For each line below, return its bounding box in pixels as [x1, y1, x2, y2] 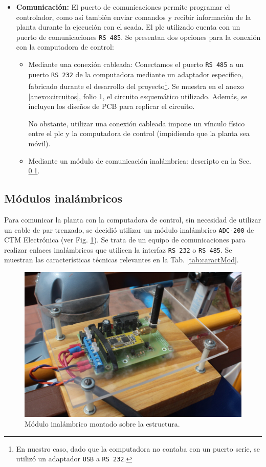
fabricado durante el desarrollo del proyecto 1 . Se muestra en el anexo [28, 79, 244, 91]
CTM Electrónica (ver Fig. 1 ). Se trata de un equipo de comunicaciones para [4, 234, 246, 245]
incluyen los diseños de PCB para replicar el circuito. [28, 101, 195, 112]
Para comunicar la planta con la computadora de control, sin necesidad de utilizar [4, 214, 261, 225]
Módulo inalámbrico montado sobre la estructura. [25, 418, 180, 429]
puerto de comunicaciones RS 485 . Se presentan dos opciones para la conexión [16, 31, 261, 42]
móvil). [28, 138, 51, 148]
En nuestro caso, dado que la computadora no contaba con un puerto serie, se [16, 443, 260, 454]
